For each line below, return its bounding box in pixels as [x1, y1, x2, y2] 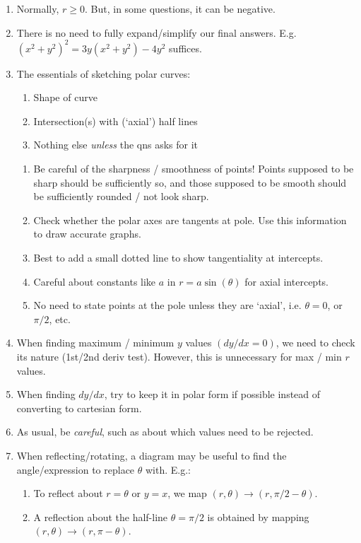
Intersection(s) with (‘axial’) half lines [33, 113, 198, 128]
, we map [167, 486, 207, 501]
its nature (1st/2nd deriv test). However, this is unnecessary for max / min [16, 349, 342, 363]
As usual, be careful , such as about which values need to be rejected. [16, 424, 314, 439]
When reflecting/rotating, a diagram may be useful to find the [16, 448, 287, 462]
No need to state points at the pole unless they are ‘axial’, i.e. [33, 298, 302, 313]
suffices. [169, 40, 202, 55]
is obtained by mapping [207, 509, 309, 524]
